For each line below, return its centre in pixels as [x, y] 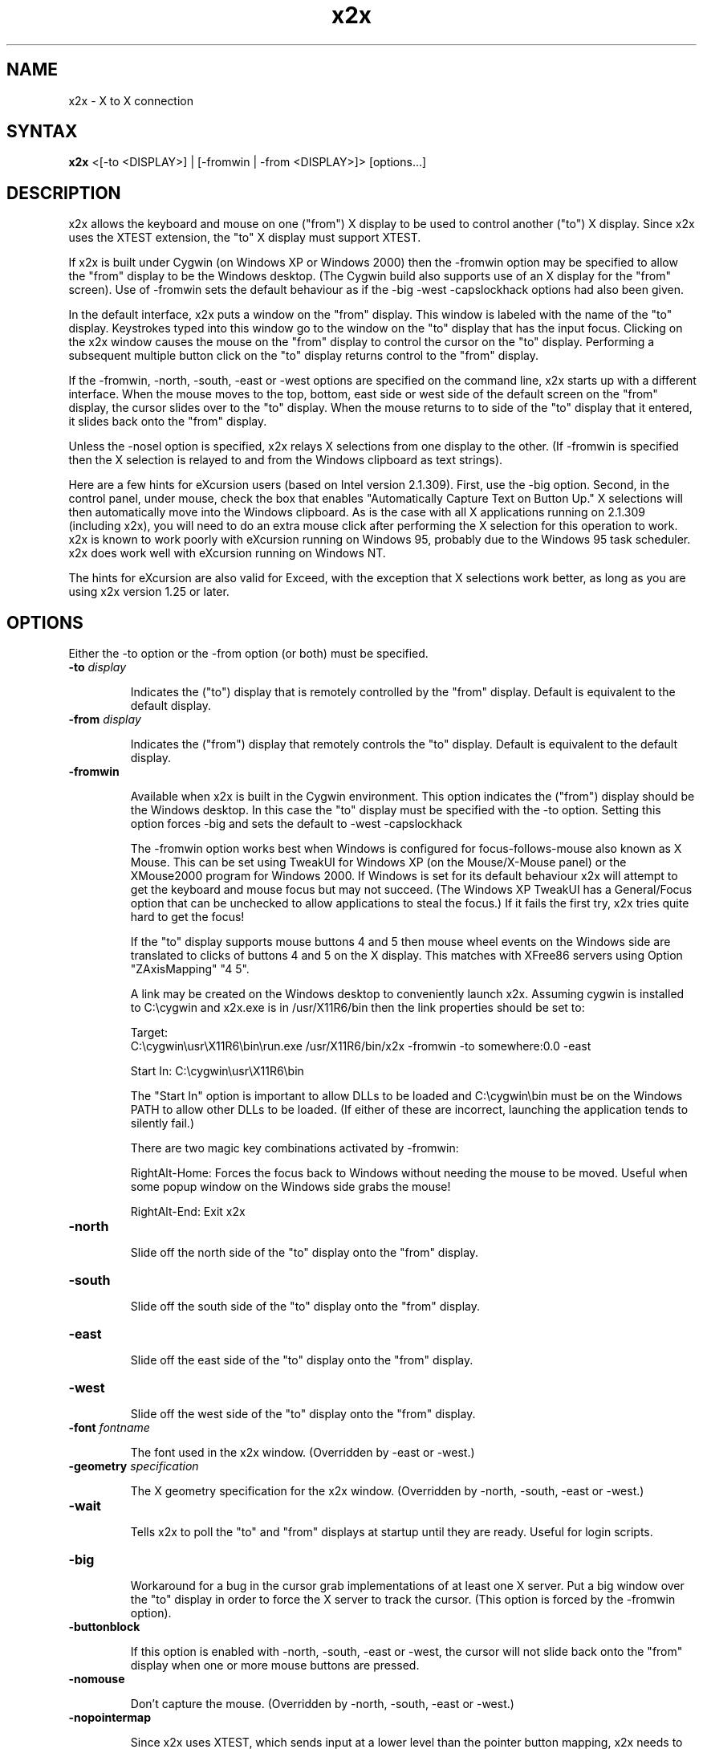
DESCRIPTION [64, 193]
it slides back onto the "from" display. [168, 422]
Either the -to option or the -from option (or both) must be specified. [248, 654]
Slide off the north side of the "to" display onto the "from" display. [305, 1253]
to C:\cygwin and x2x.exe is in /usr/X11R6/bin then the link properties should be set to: [358, 1008]
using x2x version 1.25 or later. [149, 592]
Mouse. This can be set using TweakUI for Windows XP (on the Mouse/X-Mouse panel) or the [378, 862]
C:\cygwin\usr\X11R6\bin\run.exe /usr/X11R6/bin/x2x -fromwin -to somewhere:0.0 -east [361, 1046]
